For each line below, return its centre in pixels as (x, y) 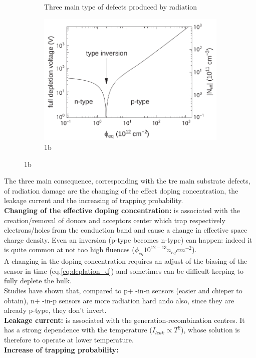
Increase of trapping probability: (61, 349)
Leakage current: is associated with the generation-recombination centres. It (124, 320)
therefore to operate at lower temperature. (69, 339)
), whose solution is (210, 330)
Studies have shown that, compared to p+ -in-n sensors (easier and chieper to (123, 291)
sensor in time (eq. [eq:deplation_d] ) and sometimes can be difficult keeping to (124, 271)
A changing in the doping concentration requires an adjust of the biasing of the (126, 261)
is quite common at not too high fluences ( (69, 249)
